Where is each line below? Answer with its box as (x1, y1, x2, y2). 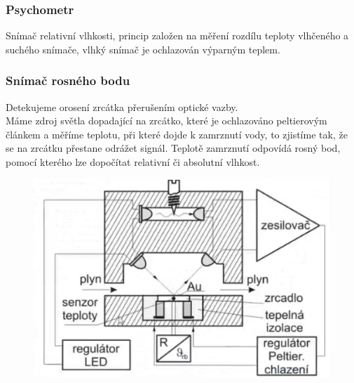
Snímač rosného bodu (6, 72, 130, 89)
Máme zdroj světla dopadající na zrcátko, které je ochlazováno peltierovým (6, 113, 327, 128)
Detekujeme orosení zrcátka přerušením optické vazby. (6, 99, 238, 114)
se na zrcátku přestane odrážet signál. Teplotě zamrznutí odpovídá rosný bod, (6, 141, 341, 155)
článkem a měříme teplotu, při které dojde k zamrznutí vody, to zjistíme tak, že (6, 126, 348, 141)
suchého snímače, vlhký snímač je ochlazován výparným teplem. (6, 41, 280, 56)
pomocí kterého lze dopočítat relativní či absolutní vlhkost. (6, 155, 260, 169)
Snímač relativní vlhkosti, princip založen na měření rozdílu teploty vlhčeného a (6, 28, 349, 43)
